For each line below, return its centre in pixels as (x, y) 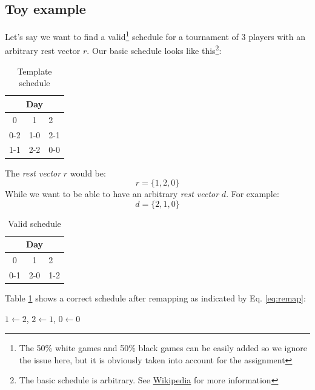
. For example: (253, 194)
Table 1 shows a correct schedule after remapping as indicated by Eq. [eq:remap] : (155, 298)
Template (35, 71)
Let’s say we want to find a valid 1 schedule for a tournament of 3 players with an (155, 35)
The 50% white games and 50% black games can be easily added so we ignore (163, 348)
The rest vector (33, 173)
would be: (88, 173)
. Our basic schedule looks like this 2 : (154, 50)
